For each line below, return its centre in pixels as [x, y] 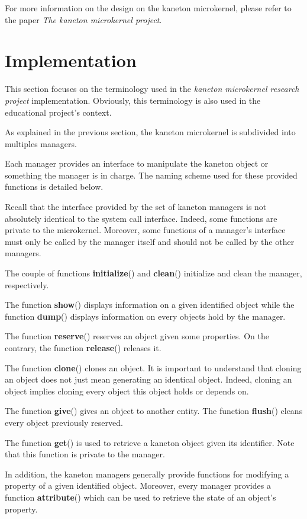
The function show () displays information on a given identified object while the [150, 305]
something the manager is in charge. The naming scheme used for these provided [151, 175]
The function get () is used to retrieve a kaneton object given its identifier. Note [150, 442]
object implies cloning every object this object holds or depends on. [127, 391]
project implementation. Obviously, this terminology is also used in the [133, 100]
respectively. [27, 284]
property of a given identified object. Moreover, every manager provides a [138, 485]
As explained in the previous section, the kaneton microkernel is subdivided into [150, 132]
